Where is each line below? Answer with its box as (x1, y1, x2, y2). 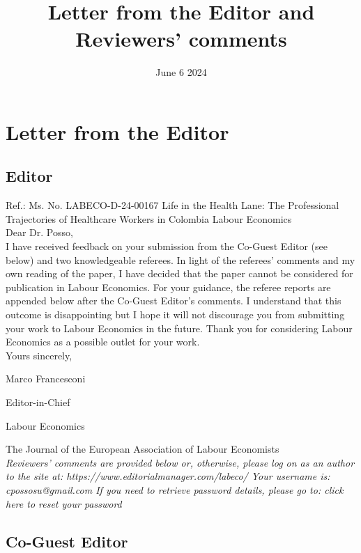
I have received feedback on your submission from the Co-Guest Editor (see (6, 239, 328, 254)
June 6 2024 (155, 65, 207, 79)
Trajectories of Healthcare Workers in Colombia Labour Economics (6, 211, 292, 226)
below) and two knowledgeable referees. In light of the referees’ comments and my (6, 252, 355, 267)
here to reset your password (6, 496, 122, 511)
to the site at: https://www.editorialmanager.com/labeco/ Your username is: (6, 469, 330, 483)
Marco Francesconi (6, 371, 86, 386)
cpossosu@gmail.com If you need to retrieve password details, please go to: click (6, 482, 344, 497)
